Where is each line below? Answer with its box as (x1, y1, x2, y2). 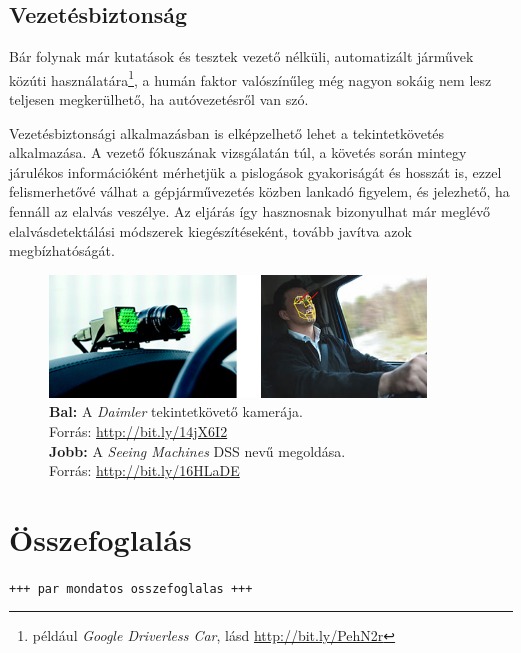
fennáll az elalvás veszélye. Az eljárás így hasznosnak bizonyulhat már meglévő (9, 201, 491, 222)
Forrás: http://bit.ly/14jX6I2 (49, 420, 228, 441)
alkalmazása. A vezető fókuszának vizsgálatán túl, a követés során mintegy (9, 142, 467, 163)
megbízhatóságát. (9, 240, 115, 261)
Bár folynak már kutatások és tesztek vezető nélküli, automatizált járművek (9, 46, 474, 67)
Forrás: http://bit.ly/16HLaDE (49, 460, 240, 481)
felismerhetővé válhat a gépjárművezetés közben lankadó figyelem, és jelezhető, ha (9, 181, 510, 202)
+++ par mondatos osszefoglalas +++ (9, 581, 253, 596)
